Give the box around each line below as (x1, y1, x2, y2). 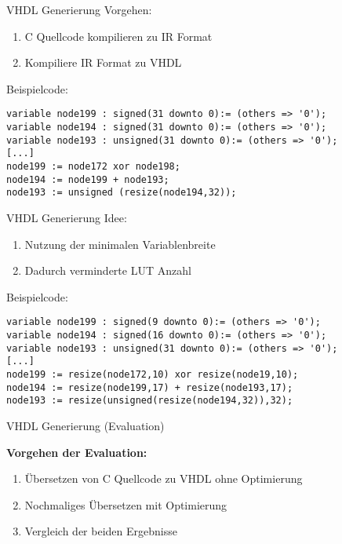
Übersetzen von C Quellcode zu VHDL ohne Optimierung (24, 470, 303, 487)
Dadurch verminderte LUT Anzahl (24, 262, 191, 279)
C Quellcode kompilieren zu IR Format (24, 27, 213, 44)
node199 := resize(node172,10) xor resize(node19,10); (6, 368, 299, 380)
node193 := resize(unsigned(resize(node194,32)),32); (6, 395, 293, 407)
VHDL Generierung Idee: (6, 209, 127, 225)
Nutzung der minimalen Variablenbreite (24, 235, 216, 252)
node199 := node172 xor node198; (6, 161, 180, 172)
